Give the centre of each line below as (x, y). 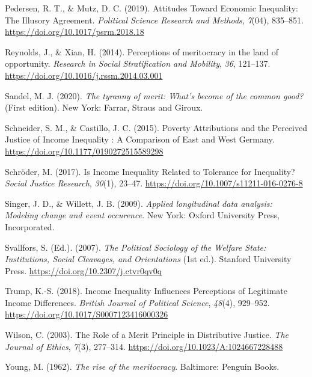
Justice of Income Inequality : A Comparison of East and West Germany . (140, 139)
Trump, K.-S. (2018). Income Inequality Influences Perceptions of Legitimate (146, 291)
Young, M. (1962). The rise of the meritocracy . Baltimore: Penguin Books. (142, 366)
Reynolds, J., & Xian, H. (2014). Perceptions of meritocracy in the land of (142, 51)
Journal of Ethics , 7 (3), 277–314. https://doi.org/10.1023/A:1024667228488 (144, 346)
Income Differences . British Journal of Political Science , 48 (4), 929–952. (137, 302)
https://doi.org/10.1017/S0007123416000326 (87, 314)
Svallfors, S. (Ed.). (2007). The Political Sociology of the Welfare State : (136, 247)
